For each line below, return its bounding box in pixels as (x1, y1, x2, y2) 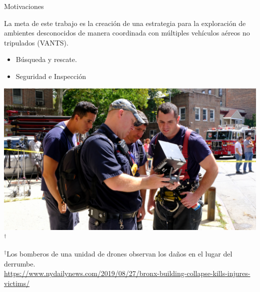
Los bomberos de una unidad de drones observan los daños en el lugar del (6, 248, 232, 259)
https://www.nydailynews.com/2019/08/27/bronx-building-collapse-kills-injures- (4, 268, 250, 278)
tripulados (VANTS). (4, 37, 68, 47)
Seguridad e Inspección (15, 70, 86, 81)
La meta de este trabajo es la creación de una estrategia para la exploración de (4, 17, 246, 28)
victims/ (4, 278, 30, 288)
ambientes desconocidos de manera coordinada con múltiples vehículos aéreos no (4, 27, 250, 38)
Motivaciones (4, 1, 44, 11)
